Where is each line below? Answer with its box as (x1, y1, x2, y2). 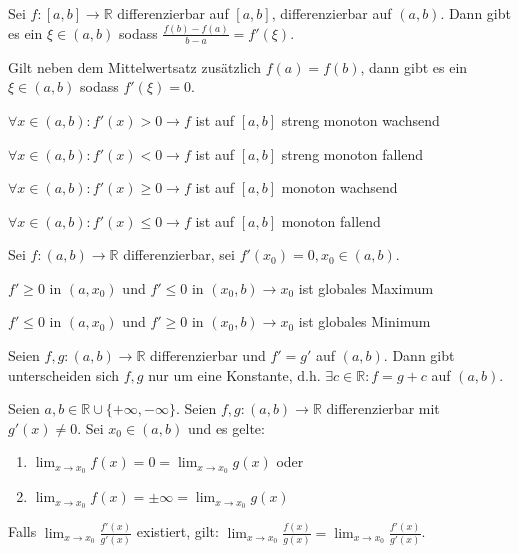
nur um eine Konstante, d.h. (148, 364, 321, 385)
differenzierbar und (150, 345, 266, 366)
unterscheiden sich (8, 364, 120, 385)
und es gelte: (187, 417, 265, 438)
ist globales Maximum (298, 277, 434, 298)
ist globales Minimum (298, 311, 431, 332)
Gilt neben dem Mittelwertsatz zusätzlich (8, 56, 262, 77)
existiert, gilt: (136, 521, 219, 542)
